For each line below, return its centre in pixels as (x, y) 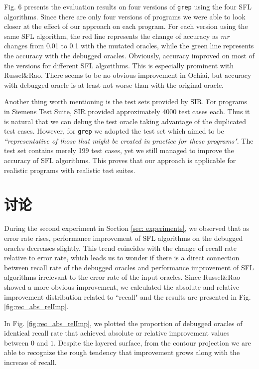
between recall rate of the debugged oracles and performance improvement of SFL (129, 267)
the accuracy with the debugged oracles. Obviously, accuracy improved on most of (129, 56)
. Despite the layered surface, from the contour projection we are (152, 342)
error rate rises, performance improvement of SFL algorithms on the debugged (124, 238)
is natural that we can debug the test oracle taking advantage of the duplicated (125, 121)
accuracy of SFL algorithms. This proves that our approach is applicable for (120, 160)
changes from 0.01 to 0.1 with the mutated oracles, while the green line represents (129, 46)
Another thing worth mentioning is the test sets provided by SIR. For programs (126, 101)
